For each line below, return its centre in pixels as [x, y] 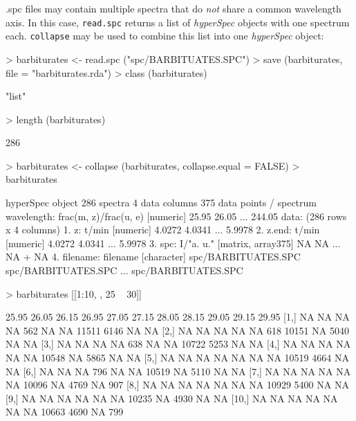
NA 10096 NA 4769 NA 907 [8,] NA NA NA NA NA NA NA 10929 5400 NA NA [177, 385]
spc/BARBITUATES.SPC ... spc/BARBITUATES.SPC [124, 270]
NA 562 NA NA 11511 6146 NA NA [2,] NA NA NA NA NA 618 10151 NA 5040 [177, 330]
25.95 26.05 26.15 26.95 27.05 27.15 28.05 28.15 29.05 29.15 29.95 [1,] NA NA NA [178, 317]
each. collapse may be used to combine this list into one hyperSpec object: [165, 36]
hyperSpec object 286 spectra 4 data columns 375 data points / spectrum [161, 203]
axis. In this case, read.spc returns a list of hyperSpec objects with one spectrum [178, 22]
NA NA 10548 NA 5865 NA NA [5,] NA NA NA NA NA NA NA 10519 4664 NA [177, 357]
